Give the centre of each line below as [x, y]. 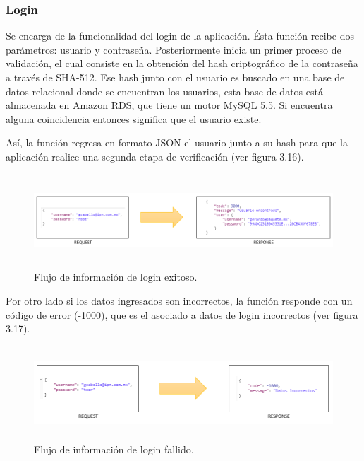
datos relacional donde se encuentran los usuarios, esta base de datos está [164, 91]
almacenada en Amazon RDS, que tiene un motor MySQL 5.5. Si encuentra [169, 105]
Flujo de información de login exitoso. [116, 277]
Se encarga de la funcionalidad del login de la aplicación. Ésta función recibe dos [180, 36]
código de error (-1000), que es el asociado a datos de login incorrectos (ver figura [182, 314]
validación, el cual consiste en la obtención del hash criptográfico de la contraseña [182, 63]
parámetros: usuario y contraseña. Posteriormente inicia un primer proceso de [174, 49]
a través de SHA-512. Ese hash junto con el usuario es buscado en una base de [175, 77]
